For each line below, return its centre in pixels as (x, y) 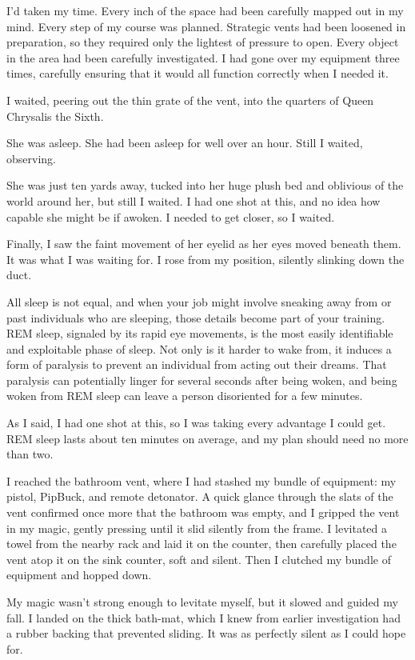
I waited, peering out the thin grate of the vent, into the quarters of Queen (190, 100)
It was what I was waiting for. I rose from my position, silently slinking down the (206, 259)
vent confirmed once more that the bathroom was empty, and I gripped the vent (203, 512)
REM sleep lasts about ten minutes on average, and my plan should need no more (207, 438)
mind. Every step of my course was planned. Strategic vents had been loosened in (206, 26)
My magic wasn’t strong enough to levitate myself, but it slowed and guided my (202, 602)
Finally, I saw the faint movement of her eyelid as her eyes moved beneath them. (204, 244)
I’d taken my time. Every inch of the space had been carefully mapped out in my (205, 10)
